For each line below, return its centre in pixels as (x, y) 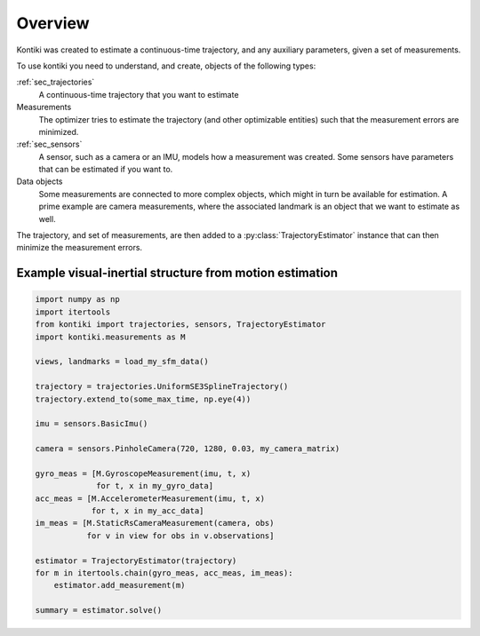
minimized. (59, 131)
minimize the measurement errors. (79, 248)
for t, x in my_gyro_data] (155, 486)
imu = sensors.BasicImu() (92, 424)
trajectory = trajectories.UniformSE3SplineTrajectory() (162, 387)
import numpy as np (77, 299)
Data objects (40, 181)
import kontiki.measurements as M (110, 337)
